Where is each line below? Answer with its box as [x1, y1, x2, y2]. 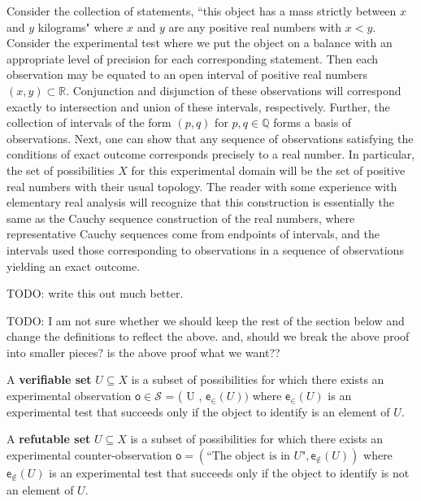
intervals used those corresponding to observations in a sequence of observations [7, 241, 404, 258]
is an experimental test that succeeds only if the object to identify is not [49, 464, 410, 481]
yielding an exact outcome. [7, 257, 141, 274]
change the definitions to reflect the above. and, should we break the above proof [7, 328, 410, 345]
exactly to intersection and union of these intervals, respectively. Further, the [7, 98, 390, 115]
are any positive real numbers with [168, 18, 342, 35]
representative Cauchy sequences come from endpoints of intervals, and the [7, 225, 380, 242]
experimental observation [7, 387, 132, 404]
